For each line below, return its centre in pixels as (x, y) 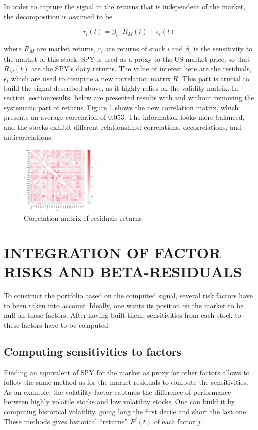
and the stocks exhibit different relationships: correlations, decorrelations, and (123, 127)
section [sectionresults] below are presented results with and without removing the (129, 98)
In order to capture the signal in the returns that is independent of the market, (125, 6)
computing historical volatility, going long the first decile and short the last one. (126, 411)
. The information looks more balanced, (184, 117)
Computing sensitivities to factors (93, 351)
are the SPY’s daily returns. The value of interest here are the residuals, (141, 68)
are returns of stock (135, 48)
